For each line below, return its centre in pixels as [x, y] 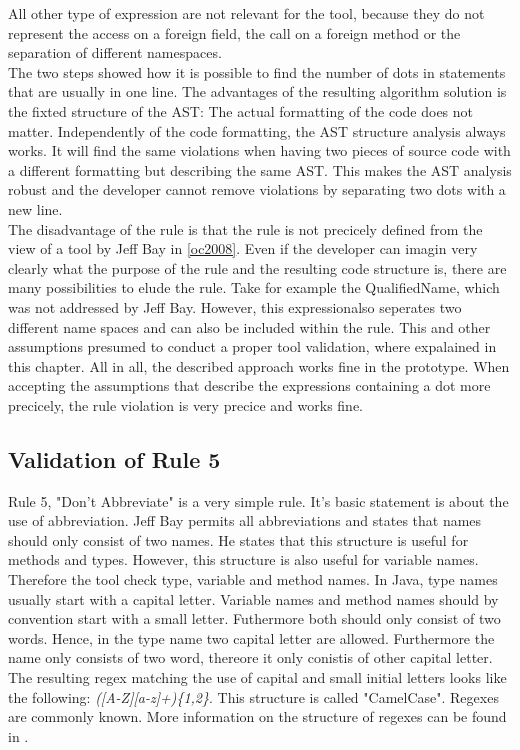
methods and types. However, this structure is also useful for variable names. [243, 559]
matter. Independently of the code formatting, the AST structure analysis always [257, 130]
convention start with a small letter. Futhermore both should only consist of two [254, 618]
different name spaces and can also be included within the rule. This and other [249, 326]
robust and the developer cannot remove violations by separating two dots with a [257, 189]
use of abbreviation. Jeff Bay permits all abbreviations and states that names [245, 520]
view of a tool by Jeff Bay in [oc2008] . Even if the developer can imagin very [243, 248]
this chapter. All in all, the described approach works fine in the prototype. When [259, 365]
